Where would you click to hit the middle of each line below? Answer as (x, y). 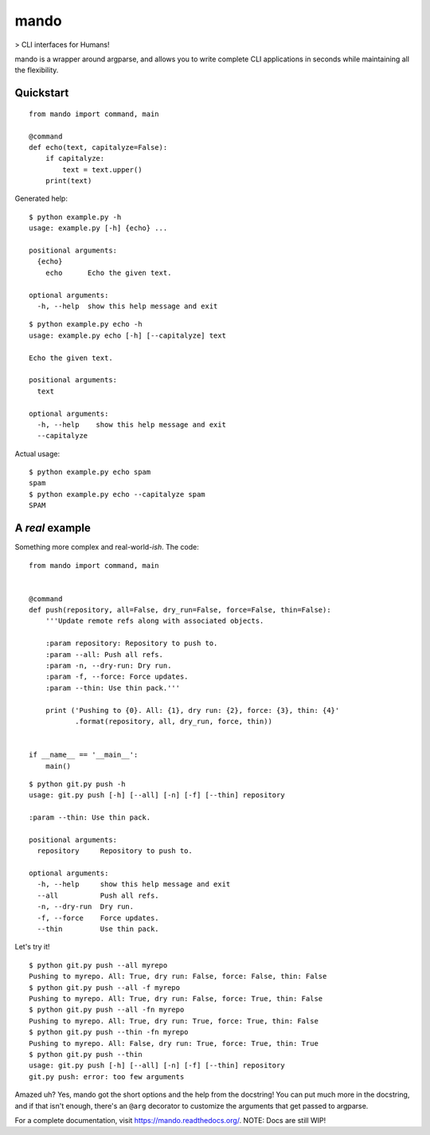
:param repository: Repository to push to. (131, 644)
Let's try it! (33, 947)
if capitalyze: (75, 159)
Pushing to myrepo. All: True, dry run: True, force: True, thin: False (174, 1021)
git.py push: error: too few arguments (107, 1076)
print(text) (68, 181)
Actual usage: (37, 453)
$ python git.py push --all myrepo (98, 965)
